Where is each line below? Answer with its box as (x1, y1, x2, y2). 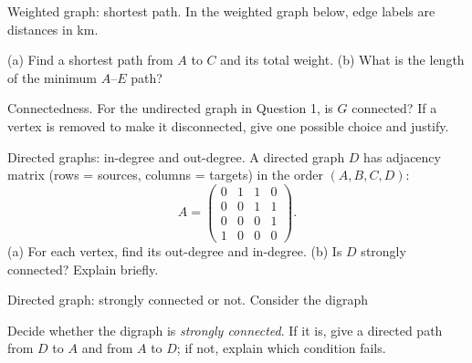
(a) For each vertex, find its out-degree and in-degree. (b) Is (7, 241, 342, 260)
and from (81, 338, 133, 358)
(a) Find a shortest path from (7, 50, 173, 69)
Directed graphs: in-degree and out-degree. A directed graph (7, 147, 345, 166)
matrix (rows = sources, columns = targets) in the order (7, 165, 323, 184)
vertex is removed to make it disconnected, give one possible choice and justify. (7, 116, 449, 135)
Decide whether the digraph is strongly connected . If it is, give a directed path (7, 320, 443, 339)
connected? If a (351, 99, 437, 118)
